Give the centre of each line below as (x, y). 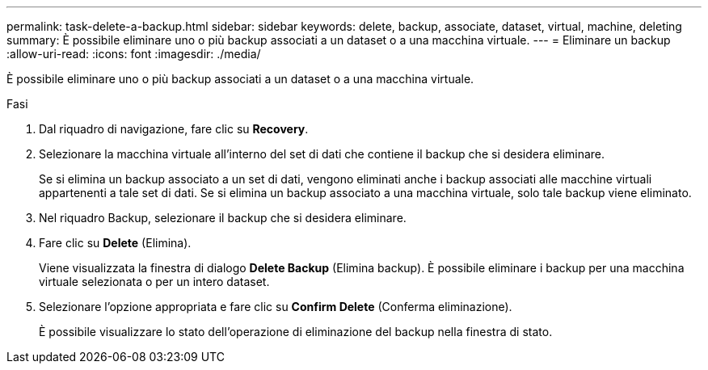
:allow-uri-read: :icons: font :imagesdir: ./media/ (134, 54)
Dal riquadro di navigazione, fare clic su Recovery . (174, 129)
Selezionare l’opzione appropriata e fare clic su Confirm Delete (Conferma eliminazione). (276, 307)
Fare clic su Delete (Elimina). (115, 243)
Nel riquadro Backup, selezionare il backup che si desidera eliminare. (223, 218)
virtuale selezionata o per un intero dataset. (154, 282)
